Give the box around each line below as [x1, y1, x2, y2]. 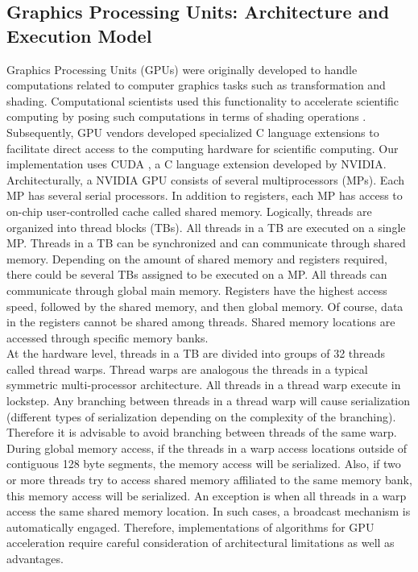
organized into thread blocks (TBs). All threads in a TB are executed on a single [6, 218, 406, 235]
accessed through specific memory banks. [6, 329, 209, 346]
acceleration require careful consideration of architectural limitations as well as [6, 534, 395, 551]
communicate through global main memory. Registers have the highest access [6, 281, 387, 298]
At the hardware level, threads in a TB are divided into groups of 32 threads [6, 345, 386, 362]
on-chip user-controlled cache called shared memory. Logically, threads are [6, 202, 372, 219]
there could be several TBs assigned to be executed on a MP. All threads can [6, 266, 387, 283]
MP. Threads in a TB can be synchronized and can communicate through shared [6, 234, 406, 251]
